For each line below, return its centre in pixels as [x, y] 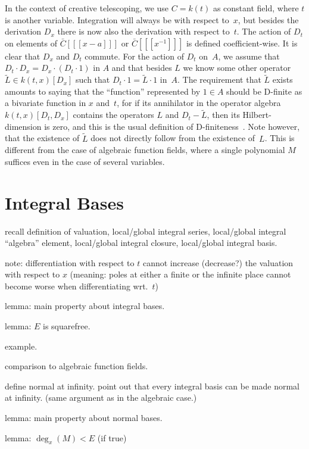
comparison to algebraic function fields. [77, 366]
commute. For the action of [134, 56]
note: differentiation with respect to [70, 262]
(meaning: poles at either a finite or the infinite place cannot [180, 274]
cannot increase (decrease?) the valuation [218, 262]
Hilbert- [257, 115]
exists [283, 79]
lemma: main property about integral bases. [85, 306]
